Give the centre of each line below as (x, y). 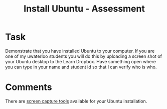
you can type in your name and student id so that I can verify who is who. (81, 67)
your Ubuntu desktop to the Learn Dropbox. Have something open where (81, 61)
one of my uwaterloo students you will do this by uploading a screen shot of (83, 56)
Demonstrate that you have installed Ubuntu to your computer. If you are (80, 51)
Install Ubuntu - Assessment (84, 9)
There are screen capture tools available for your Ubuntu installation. (76, 101)
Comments (29, 87)
